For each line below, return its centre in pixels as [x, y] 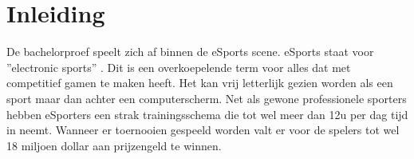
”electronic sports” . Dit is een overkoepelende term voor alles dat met [179, 67]
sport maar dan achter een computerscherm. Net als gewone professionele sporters [207, 98]
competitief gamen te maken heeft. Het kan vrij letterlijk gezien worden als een [200, 83]
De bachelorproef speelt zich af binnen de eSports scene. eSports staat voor [190, 52]
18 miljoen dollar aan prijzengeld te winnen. [114, 145]
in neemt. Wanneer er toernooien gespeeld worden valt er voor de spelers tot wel [203, 130]
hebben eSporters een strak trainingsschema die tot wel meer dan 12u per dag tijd [207, 114]
